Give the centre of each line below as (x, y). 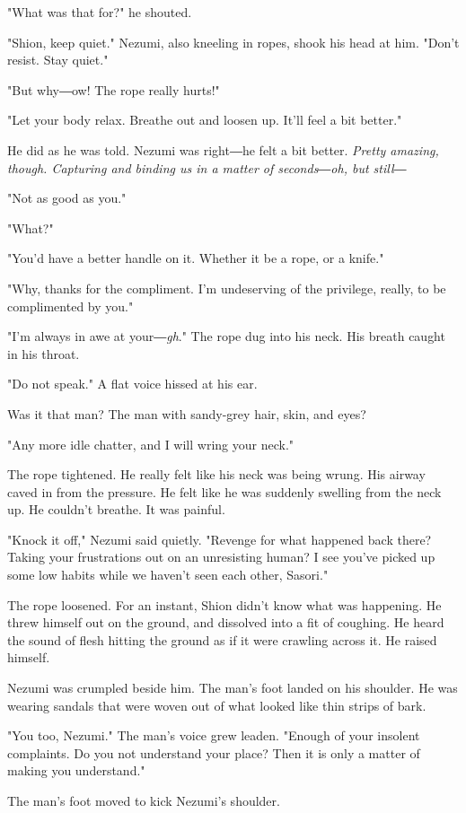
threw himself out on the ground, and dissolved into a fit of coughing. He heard (226, 622)
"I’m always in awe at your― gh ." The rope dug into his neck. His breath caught (226, 336)
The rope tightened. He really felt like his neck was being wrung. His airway (216, 474)
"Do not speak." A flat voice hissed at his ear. (132, 384)
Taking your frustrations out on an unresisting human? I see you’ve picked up (221, 557)
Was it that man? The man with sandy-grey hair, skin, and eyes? (187, 413)
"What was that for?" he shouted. (100, 12)
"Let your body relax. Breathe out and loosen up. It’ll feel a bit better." (205, 120)
